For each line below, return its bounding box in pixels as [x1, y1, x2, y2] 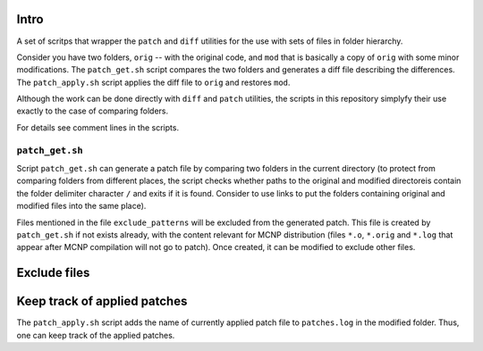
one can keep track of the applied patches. [16, 330, 175, 340]
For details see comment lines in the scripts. [16, 121, 179, 133]
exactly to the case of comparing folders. [16, 105, 169, 116]
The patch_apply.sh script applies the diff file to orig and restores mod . [16, 77, 291, 88]
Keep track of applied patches [16, 294, 188, 309]
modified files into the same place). [16, 201, 147, 212]
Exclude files [16, 265, 90, 280]
